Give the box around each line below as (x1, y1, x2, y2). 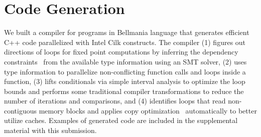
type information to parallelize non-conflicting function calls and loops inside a (4, 66, 246, 76)
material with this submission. (4, 125, 97, 135)
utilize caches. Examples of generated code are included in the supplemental (4, 115, 238, 125)
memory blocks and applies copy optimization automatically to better (39, 105, 257, 115)
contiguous (4, 105, 37, 115)
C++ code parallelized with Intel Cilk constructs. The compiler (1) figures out (4, 36, 246, 47)
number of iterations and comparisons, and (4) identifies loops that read (4, 95, 226, 106)
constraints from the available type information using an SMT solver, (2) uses (4, 56, 247, 66)
